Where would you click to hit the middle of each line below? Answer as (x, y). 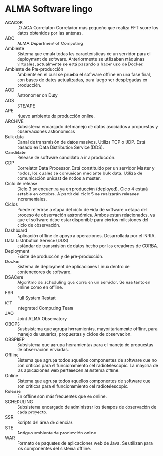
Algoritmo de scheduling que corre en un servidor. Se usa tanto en (84, 282)
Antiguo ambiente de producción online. (57, 433)
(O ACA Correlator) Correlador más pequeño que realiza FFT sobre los (88, 27)
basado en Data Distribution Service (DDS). (61, 147)
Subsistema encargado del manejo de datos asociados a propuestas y (88, 126)
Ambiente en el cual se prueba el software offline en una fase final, (84, 74)
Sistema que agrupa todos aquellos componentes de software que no (87, 360)
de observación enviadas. (43, 349)
